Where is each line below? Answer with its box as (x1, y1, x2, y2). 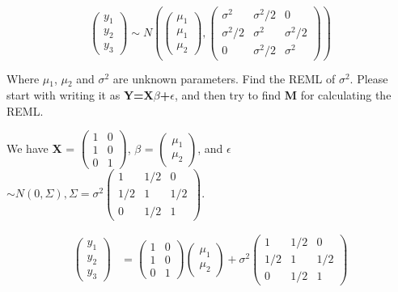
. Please (349, 70, 388, 87)
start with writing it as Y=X (6, 87, 154, 104)
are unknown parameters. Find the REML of (112, 70, 336, 87)
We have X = (6, 139, 75, 156)
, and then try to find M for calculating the (174, 87, 392, 104)
